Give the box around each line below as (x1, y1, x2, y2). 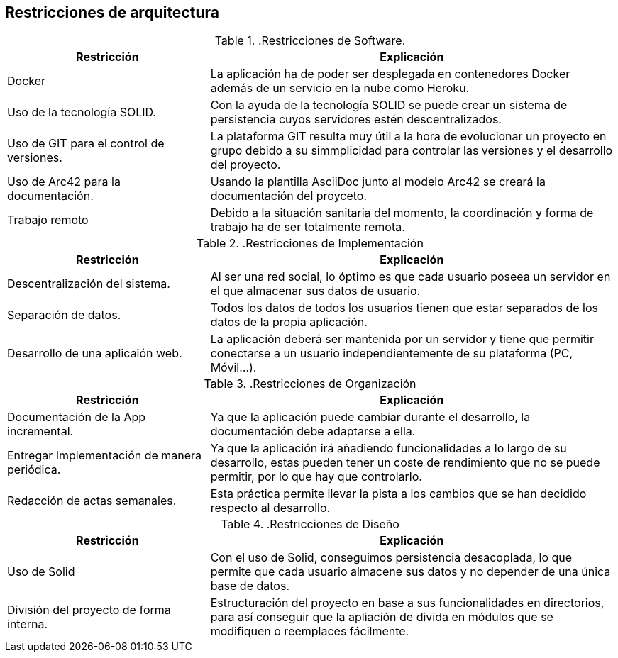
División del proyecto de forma (7, 603, 171, 618)
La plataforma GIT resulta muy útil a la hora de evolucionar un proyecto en (210, 129, 607, 144)
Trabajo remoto (7, 213, 89, 228)
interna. (7, 617, 48, 632)
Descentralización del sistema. (7, 277, 170, 291)
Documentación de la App (7, 410, 146, 425)
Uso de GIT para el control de (7, 136, 165, 151)
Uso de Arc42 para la (7, 174, 121, 189)
